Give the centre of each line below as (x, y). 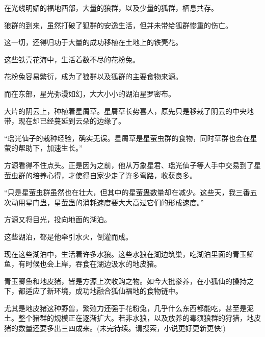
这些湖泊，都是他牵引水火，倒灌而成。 (68, 236)
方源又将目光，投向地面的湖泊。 (58, 219)
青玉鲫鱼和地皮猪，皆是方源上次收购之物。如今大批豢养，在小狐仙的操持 (125, 281)
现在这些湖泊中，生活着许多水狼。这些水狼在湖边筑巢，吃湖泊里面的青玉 (125, 254)
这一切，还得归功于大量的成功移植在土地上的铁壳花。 (93, 42)
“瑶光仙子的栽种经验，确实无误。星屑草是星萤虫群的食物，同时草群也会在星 (131, 138)
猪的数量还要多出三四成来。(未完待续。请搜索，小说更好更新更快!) (115, 328)
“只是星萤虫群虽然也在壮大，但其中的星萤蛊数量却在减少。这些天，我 (120, 192)
